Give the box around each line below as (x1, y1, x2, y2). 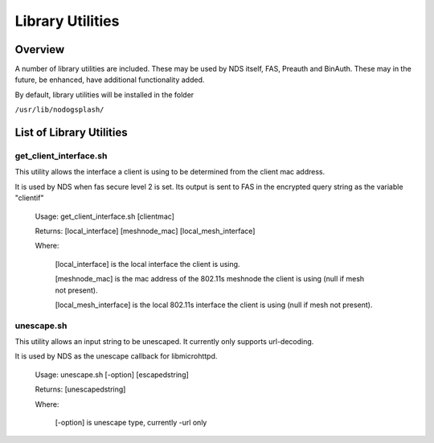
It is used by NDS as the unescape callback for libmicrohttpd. (14, 351, 218, 361)
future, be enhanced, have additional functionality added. (14, 75, 205, 84)
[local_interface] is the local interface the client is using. (55, 259, 240, 269)
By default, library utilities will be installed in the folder (14, 89, 194, 100)
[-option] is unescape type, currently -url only (55, 418, 207, 427)
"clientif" (14, 193, 44, 203)
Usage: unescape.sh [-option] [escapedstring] (35, 370, 189, 379)
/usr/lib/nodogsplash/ (14, 105, 104, 114)
